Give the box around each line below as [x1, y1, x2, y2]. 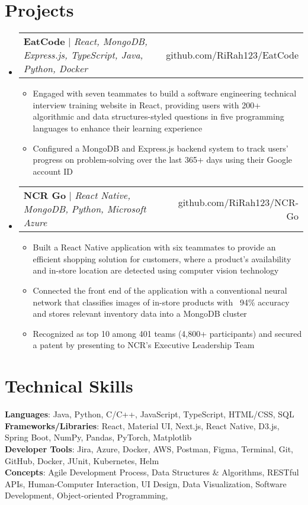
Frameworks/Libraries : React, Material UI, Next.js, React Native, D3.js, [5, 419, 280, 432]
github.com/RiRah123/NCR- [178, 195, 299, 209]
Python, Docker [23, 62, 88, 76]
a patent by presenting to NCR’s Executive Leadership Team [33, 339, 255, 351]
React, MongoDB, [73, 34, 147, 49]
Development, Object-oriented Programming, [5, 489, 168, 501]
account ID [33, 165, 73, 177]
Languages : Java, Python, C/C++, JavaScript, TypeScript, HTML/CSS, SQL [5, 408, 294, 420]
